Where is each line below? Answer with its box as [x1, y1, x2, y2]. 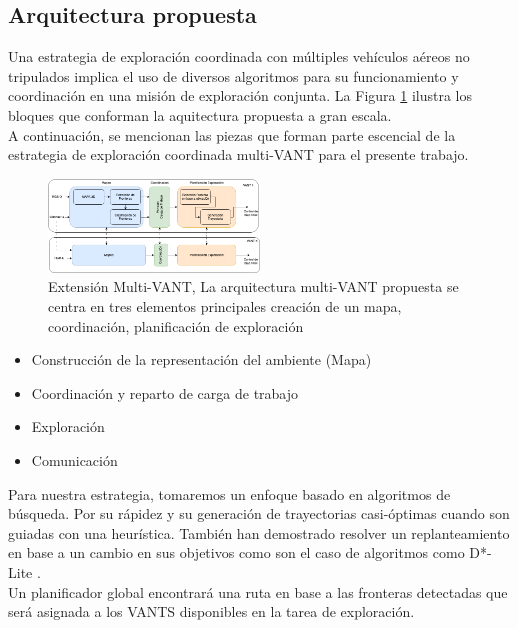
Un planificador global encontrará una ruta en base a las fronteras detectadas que [8, 581, 508, 602]
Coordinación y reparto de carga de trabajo [31, 382, 299, 403]
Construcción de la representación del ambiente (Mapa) [31, 349, 372, 370]
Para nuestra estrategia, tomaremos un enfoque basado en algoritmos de [8, 483, 451, 504]
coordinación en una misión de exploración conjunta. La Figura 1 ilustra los [8, 85, 472, 106]
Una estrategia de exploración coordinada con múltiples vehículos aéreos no [8, 46, 470, 67]
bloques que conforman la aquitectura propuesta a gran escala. [8, 104, 392, 125]
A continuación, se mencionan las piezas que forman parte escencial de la [8, 124, 456, 145]
